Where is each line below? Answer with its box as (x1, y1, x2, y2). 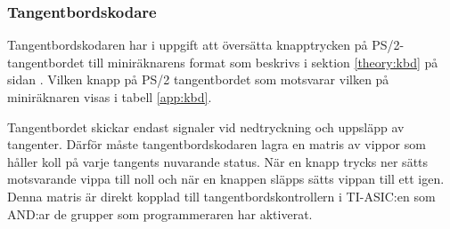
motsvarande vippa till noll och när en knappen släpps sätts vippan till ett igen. (7, 170, 445, 188)
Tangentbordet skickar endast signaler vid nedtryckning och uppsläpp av (7, 117, 405, 136)
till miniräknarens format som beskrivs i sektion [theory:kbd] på (88, 52, 438, 71)
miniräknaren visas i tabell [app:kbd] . (7, 88, 212, 106)
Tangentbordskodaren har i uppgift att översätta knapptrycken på (7, 36, 368, 54)
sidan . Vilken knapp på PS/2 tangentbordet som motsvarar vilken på (7, 70, 389, 89)
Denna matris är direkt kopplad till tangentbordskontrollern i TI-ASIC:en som (7, 186, 436, 205)
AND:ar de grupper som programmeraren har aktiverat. (7, 204, 313, 223)
